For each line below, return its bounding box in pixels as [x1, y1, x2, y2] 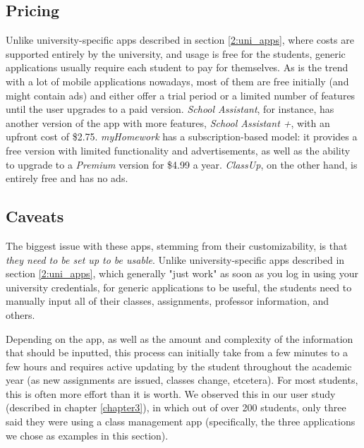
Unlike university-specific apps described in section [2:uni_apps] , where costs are [6, 32, 354, 47]
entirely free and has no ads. [6, 171, 128, 186]
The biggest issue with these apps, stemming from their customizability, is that [6, 238, 348, 253]
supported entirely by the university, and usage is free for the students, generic [6, 46, 346, 61]
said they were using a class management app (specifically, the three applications [6, 414, 356, 429]
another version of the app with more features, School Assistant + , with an [6, 115, 330, 130]
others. [6, 307, 35, 322]
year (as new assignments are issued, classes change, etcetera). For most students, [6, 373, 358, 387]
